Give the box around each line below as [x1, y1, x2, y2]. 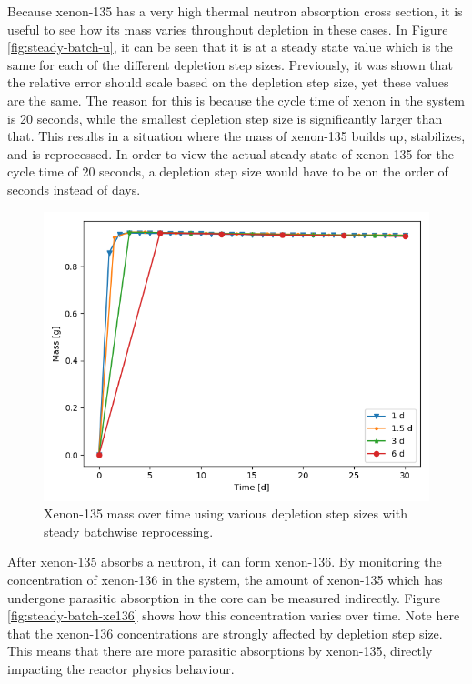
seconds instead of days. [7, 179, 141, 198]
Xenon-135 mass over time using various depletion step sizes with [44, 504, 407, 523]
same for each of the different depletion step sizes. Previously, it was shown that [7, 55, 454, 74]
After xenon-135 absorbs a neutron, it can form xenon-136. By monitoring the [7, 552, 442, 571]
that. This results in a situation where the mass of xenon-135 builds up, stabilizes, [7, 126, 466, 146]
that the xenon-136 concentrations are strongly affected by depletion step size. [7, 623, 443, 642]
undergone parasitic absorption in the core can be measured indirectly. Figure [7, 588, 440, 607]
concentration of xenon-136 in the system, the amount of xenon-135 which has [7, 569, 443, 588]
